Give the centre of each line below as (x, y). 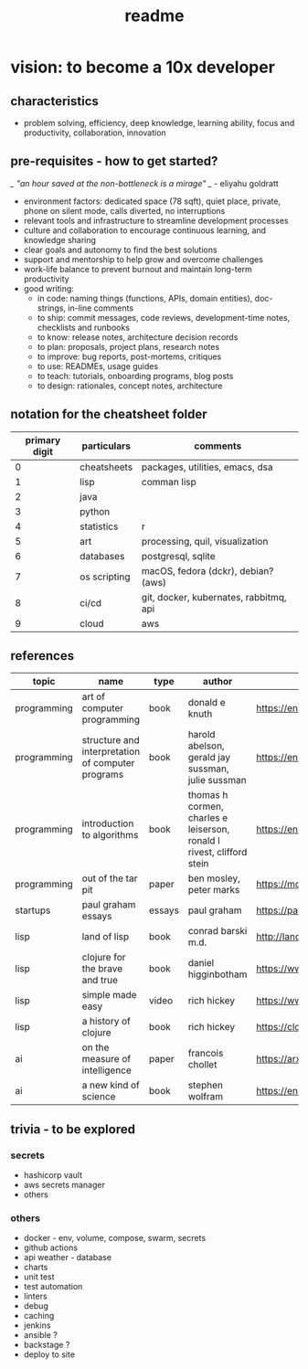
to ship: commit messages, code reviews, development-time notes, (164, 317)
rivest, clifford (218, 853)
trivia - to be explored (73, 1129)
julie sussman (217, 780)
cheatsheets (106, 467)
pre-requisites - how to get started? (114, 161)
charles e (208, 818)
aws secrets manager (64, 1185)
